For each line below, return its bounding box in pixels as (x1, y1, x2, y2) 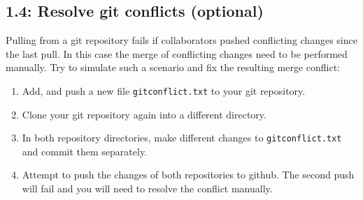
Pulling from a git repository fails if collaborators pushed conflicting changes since (6, 33, 357, 47)
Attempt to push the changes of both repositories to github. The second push (22, 167, 355, 182)
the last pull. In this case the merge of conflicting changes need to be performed (6, 46, 348, 61)
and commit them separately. (22, 144, 148, 158)
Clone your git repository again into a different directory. (22, 107, 266, 121)
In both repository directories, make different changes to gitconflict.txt (22, 130, 342, 145)
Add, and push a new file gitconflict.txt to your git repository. (22, 83, 306, 98)
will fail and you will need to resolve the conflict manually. (22, 181, 273, 196)
